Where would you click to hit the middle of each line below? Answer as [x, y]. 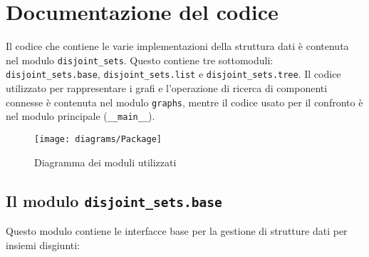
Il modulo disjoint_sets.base [114, 200]
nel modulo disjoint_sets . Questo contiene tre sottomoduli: [140, 60]
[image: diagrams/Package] [98, 139]
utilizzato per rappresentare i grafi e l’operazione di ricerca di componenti [167, 88]
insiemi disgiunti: [43, 245]
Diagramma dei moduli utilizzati [105, 162]
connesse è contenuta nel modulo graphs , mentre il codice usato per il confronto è [184, 102]
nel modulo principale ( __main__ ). [80, 116]
